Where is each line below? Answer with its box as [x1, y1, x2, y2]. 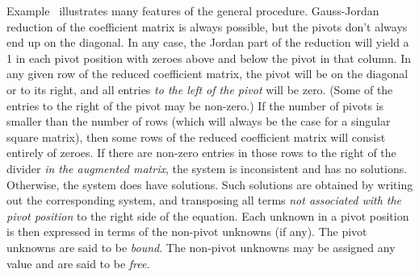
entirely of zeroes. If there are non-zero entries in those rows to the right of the [6, 144, 396, 161]
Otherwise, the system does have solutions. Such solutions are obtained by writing [6, 176, 413, 192]
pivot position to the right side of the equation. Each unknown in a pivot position [6, 207, 409, 224]
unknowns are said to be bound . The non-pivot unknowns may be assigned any [6, 238, 396, 255]
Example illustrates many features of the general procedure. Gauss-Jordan [6, 2, 379, 19]
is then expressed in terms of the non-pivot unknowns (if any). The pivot [6, 223, 367, 240]
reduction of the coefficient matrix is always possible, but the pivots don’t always [6, 18, 408, 35]
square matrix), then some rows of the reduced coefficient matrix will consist [6, 128, 386, 145]
